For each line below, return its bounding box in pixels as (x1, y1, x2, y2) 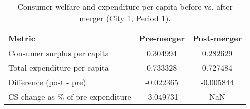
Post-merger (192, 32, 242, 44)
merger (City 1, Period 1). (79, 12, 171, 24)
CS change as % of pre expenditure (8, 91, 131, 102)
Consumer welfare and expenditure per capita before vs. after (17, 1, 233, 12)
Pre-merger (139, 32, 185, 44)
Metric (8, 32, 35, 44)
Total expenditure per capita (8, 62, 109, 73)
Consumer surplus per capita (8, 47, 109, 59)
